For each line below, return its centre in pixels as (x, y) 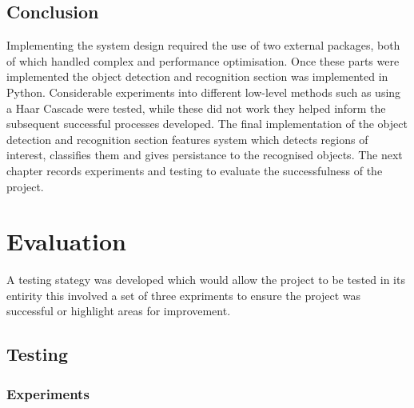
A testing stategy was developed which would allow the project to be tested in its (206, 280)
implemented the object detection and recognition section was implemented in (197, 76)
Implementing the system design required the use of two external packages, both (203, 45)
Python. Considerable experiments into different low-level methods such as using (204, 92)
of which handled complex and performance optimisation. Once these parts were (203, 60)
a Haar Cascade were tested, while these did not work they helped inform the (196, 108)
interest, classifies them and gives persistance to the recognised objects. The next (205, 155)
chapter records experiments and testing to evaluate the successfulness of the (195, 170)
